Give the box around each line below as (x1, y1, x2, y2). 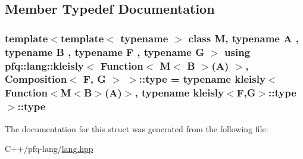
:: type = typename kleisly (139, 71, 265, 86)
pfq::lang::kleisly (5, 58, 84, 73)
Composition (5, 71, 67, 86)
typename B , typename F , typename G (5, 44, 204, 59)
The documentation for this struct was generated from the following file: (5, 122, 268, 135)
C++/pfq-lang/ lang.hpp (5, 142, 93, 155)
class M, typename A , (188, 30, 299, 45)
